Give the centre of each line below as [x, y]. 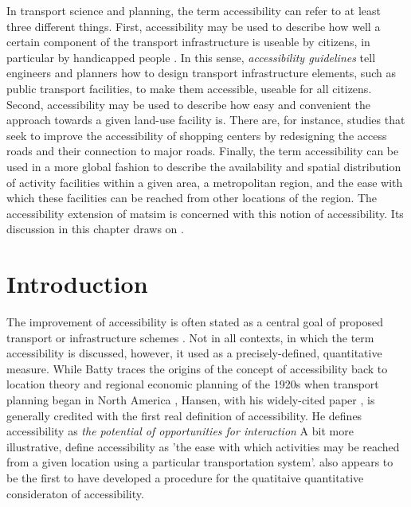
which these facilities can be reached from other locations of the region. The [192, 198]
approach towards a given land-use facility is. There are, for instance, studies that [206, 120]
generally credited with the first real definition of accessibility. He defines [184, 415]
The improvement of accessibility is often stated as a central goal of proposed [195, 322]
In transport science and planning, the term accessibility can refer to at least [194, 10]
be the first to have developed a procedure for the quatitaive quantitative [185, 477]
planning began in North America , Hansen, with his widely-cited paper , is [191, 400]
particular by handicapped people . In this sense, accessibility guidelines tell [191, 57]
